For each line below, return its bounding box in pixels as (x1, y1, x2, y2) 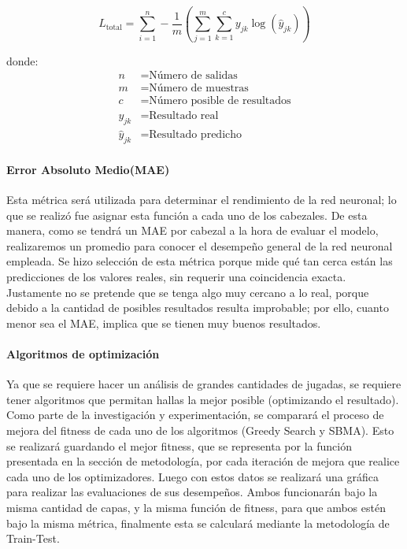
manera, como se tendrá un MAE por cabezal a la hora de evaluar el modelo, (6, 222, 379, 239)
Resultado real (149, 110, 219, 122)
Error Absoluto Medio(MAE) (6, 161, 170, 177)
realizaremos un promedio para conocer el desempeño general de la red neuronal (6, 237, 393, 254)
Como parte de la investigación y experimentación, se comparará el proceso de (6, 406, 384, 423)
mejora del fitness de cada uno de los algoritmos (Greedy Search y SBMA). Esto (6, 422, 394, 438)
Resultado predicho (149, 129, 242, 141)
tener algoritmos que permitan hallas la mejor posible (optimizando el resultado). (6, 391, 399, 407)
